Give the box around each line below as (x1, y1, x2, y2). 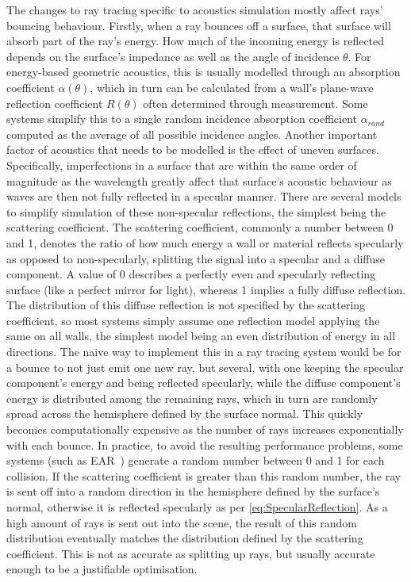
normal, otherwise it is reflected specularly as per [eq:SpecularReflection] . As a (6, 499, 388, 515)
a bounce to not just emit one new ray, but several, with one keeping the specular (6, 358, 404, 375)
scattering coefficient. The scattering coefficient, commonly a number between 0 (6, 219, 394, 235)
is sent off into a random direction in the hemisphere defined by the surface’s (6, 483, 380, 500)
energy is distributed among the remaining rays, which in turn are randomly (6, 389, 378, 406)
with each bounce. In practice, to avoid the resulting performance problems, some (6, 436, 403, 453)
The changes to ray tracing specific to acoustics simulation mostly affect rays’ (6, 2, 383, 17)
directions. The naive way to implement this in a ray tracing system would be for (6, 343, 401, 360)
